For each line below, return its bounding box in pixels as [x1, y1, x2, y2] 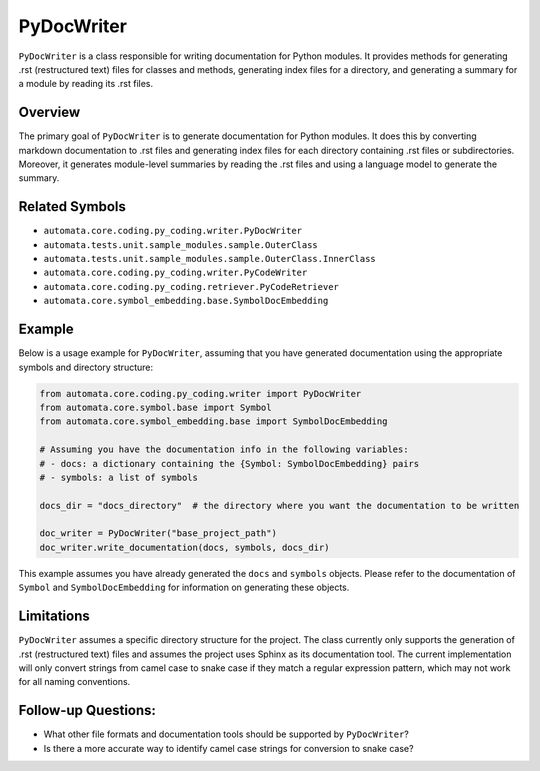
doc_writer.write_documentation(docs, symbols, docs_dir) [39, 541, 330, 553]
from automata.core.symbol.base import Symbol [39, 401, 272, 413]
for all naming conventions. [18, 676, 131, 688]
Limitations [18, 608, 90, 625]
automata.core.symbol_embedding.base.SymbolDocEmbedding [43, 295, 329, 307]
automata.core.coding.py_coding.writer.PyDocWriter [43, 225, 303, 237]
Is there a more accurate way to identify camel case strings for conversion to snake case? [43, 742, 414, 754]
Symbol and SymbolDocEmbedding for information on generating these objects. [18, 581, 350, 594]
